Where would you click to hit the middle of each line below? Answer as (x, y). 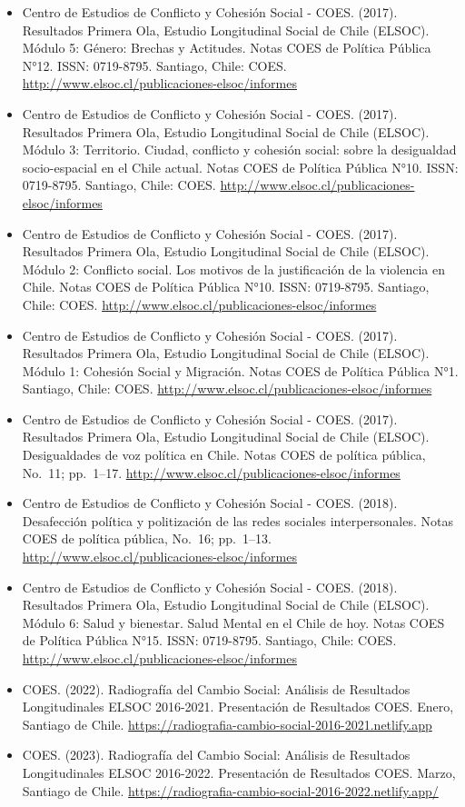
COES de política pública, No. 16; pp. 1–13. (147, 538)
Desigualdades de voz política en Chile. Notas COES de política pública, (224, 455)
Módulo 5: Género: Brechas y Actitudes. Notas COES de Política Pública (227, 48)
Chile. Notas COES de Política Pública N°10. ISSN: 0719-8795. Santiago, (226, 287)
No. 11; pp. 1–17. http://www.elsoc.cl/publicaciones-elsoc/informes (211, 472)
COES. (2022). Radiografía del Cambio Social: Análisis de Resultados (216, 688)
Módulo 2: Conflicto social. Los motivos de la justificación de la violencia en (234, 269)
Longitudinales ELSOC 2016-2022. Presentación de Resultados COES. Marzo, (239, 772)
